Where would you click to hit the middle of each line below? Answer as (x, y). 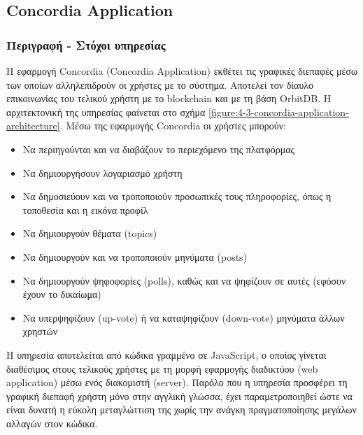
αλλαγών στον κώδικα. (52, 423)
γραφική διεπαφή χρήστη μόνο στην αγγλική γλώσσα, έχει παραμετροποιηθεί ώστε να (179, 395)
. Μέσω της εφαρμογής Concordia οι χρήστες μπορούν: (173, 126)
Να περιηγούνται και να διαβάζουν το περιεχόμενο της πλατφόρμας (159, 149)
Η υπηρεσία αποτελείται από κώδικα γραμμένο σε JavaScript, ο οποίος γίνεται (166, 354)
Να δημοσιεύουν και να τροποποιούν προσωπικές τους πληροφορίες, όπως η (177, 196)
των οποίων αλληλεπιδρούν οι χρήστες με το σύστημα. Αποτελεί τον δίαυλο (160, 84)
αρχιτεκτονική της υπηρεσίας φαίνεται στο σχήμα (106, 112)
